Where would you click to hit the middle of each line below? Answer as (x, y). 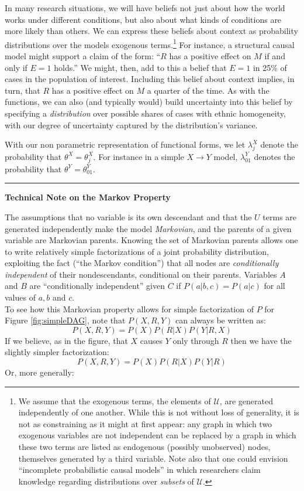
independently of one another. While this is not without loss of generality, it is (159, 412)
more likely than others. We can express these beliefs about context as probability (151, 31)
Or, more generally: (39, 372)
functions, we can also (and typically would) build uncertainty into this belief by (149, 102)
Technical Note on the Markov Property (88, 197)
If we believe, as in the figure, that (66, 340)
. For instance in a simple (139, 156)
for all (274, 286)
